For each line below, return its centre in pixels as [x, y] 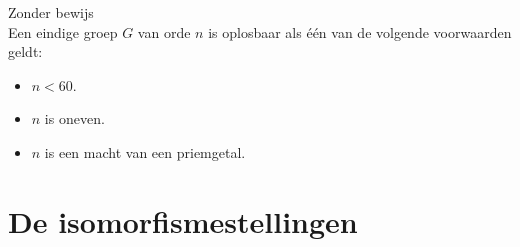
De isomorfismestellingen [183, 220]
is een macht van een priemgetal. [145, 151]
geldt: [25, 51]
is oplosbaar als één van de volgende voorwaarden [360, 31]
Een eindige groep [63, 31]
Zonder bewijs [51, 12]
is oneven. [74, 118]
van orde [164, 31]
